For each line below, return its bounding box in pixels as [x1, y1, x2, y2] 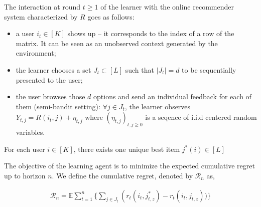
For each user [4, 143, 45, 154]
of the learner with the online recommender [100, 2, 234, 12]
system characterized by [4, 11, 78, 22]
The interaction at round [4, 2, 81, 12]
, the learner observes [124, 101, 191, 111]
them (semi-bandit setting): [16, 101, 100, 111]
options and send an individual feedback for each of [93, 91, 251, 102]
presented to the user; [16, 74, 83, 85]
